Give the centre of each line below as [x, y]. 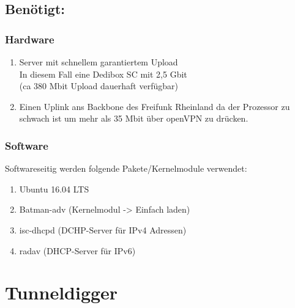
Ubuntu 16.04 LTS [54, 189]
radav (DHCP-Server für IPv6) [77, 250]
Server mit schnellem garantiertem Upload [99, 62]
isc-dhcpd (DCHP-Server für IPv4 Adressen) [103, 229]
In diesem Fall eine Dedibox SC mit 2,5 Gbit [103, 74]
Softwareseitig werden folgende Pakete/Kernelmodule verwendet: [126, 168]
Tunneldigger [62, 292]
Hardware [30, 39]
